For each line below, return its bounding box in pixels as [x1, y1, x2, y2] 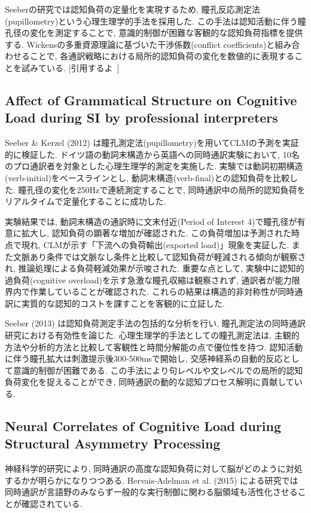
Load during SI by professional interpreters [5, 108, 278, 127]
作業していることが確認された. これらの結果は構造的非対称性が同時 [29, 285, 295, 298]
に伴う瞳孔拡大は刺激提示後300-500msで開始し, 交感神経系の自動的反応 [5, 352, 283, 365]
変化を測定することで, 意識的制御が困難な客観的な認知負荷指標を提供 [29, 26, 303, 39]
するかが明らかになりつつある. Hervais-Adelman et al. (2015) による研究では [5, 474, 298, 486]
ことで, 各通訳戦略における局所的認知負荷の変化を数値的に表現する [29, 50, 295, 62]
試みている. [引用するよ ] [21, 61, 120, 74]
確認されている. [21, 497, 83, 509]
